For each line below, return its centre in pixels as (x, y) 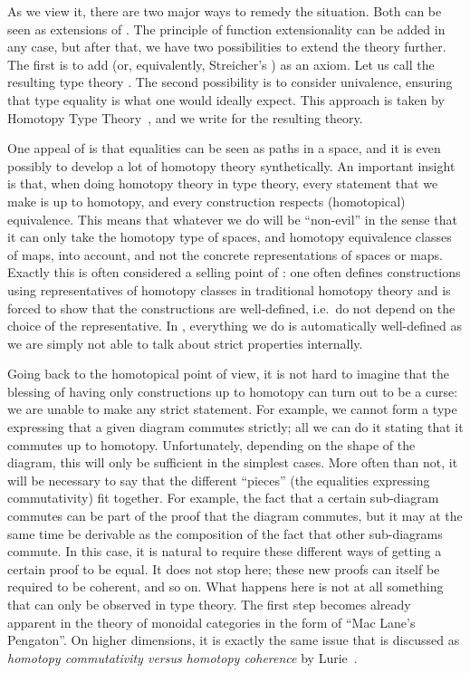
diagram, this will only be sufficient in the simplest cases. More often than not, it (233, 462)
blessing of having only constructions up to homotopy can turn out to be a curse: (233, 391)
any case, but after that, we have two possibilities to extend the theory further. (227, 47)
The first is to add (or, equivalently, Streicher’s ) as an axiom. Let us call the (221, 64)
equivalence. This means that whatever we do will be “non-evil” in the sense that (232, 219)
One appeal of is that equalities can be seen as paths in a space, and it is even (224, 148)
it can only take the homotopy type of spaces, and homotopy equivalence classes (230, 237)
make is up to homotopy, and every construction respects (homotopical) (206, 201)
